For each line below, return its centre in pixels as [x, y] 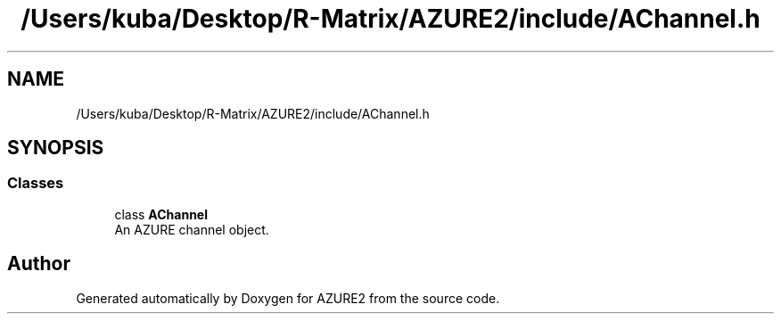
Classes [36, 183]
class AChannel [161, 214]
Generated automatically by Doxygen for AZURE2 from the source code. [288, 298]
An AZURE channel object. [192, 229]
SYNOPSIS [56, 148]
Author [39, 264]
